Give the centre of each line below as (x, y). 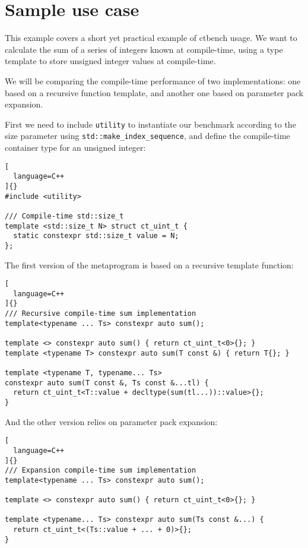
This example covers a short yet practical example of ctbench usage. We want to (151, 38)
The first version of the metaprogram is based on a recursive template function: (149, 265)
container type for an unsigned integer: (75, 147)
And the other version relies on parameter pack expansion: (111, 421)
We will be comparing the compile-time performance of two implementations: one (153, 80)
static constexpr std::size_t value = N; (96, 236)
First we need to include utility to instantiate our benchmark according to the (150, 124)
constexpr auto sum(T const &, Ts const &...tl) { (107, 383)
